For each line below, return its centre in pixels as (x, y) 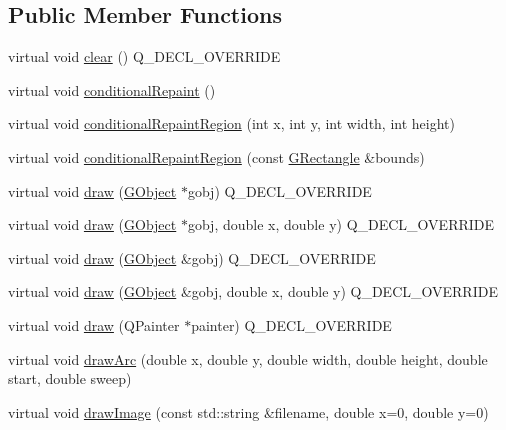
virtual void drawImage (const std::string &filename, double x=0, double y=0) (248, 411)
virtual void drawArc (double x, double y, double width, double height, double (248, 358)
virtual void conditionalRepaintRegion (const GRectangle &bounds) (216, 156)
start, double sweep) (70, 378)
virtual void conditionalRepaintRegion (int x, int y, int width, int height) (231, 123)
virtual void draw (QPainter (94, 324)
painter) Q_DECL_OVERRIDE (291, 324)
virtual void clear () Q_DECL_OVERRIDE (144, 56)
